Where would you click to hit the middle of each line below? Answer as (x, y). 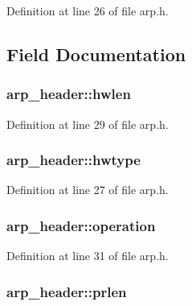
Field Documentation (96, 54)
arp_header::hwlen (69, 94)
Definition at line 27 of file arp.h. (88, 190)
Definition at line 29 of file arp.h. (88, 124)
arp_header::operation (81, 225)
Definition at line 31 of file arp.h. (88, 256)
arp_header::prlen (67, 291)
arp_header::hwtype (74, 160)
